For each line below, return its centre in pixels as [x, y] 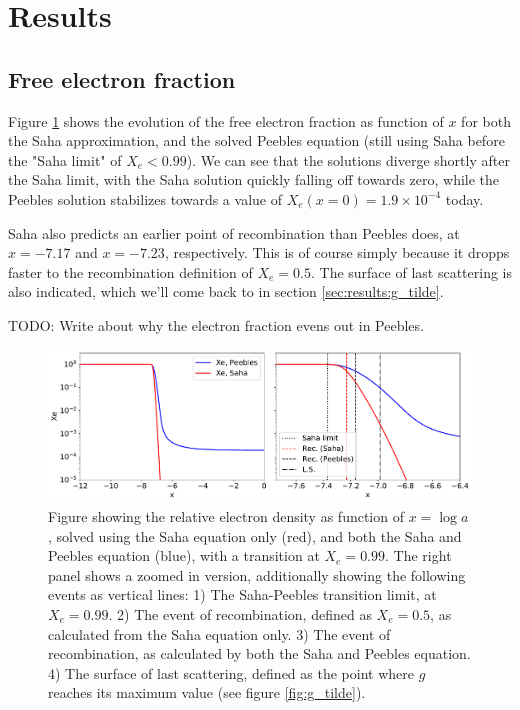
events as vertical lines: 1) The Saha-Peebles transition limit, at [242, 594]
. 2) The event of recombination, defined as [240, 614]
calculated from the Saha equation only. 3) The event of [219, 633]
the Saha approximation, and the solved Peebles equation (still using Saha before [256, 140]
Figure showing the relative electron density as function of [226, 516]
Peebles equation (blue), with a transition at [184, 555]
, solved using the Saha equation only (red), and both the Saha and [255, 535]
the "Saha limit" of [65, 159]
